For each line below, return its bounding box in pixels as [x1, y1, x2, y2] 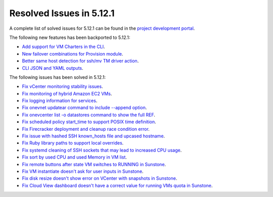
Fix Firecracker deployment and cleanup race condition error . [22, 126, 150, 132]
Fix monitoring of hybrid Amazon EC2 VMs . [22, 90, 112, 96]
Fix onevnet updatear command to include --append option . [22, 105, 147, 111]
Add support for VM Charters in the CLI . [22, 43, 106, 50]
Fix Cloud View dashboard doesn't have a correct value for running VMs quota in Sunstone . [22, 182, 213, 188]
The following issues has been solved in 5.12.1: [9, 74, 106, 80]
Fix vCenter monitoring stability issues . [22, 83, 103, 89]
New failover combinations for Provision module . [22, 51, 123, 57]
